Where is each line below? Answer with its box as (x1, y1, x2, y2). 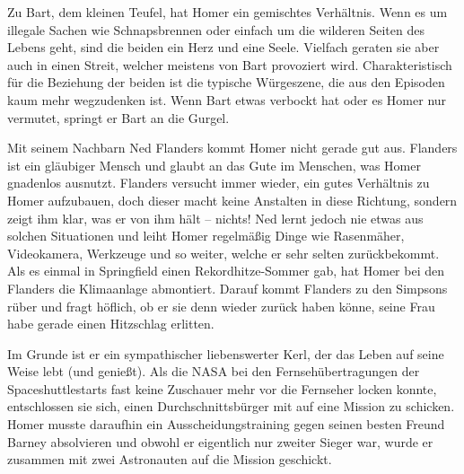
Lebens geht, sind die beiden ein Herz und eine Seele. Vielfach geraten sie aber (7, 38, 440, 57)
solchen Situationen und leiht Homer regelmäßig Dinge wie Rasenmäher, (7, 226, 405, 245)
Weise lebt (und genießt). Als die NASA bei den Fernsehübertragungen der (7, 362, 420, 381)
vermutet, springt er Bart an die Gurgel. (7, 108, 230, 127)
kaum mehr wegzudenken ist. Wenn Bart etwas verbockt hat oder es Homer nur (7, 90, 447, 109)
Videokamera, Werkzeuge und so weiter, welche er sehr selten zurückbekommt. (7, 243, 440, 262)
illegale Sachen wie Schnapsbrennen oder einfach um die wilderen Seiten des (7, 20, 425, 39)
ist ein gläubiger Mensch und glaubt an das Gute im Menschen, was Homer (7, 155, 421, 174)
